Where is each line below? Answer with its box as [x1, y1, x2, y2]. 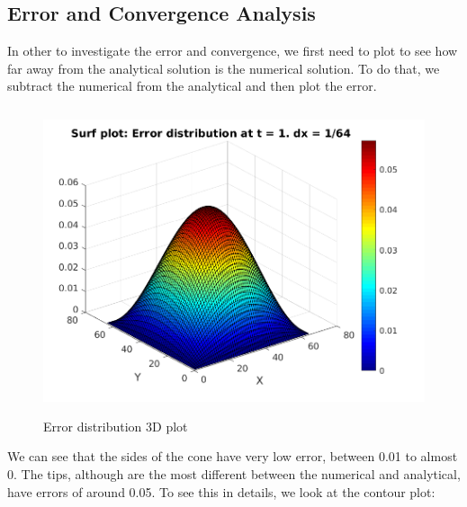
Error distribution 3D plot [43, 416, 188, 435]
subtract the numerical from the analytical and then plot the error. [7, 76, 377, 95]
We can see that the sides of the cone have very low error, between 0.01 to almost [7, 447, 458, 466]
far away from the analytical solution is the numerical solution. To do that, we [7, 58, 440, 77]
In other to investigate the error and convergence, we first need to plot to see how [7, 41, 458, 60]
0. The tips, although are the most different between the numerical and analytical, [7, 464, 461, 483]
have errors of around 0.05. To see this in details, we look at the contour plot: [7, 482, 436, 501]
